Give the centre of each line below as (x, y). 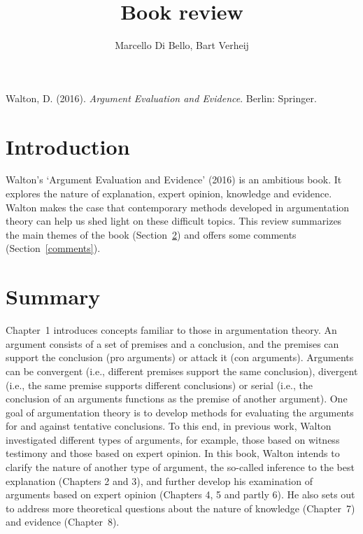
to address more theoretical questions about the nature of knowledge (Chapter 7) (180, 508)
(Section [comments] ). (53, 248)
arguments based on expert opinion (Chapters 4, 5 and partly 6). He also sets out (180, 494)
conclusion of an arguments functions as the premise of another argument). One (177, 399)
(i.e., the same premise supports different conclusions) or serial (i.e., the (159, 385)
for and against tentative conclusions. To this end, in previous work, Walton (169, 426)
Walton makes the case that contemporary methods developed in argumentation (178, 207)
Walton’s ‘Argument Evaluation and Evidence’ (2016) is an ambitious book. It (174, 180)
